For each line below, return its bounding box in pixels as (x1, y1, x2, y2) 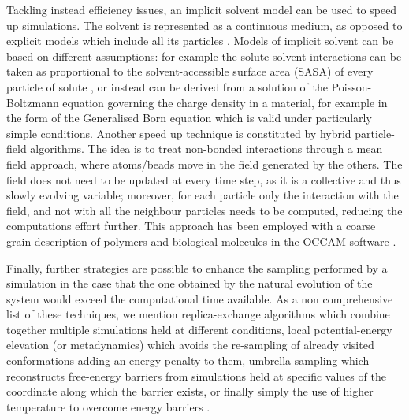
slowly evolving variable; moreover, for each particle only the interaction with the (6, 187, 399, 203)
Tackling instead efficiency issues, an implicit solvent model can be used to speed (6, 2, 397, 17)
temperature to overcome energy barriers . (6, 398, 210, 414)
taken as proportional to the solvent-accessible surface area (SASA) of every (6, 63, 374, 80)
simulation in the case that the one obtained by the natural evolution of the (6, 275, 373, 292)
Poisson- (331, 78, 372, 95)
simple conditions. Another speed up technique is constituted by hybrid (6, 125, 351, 141)
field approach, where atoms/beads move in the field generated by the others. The (6, 155, 403, 172)
